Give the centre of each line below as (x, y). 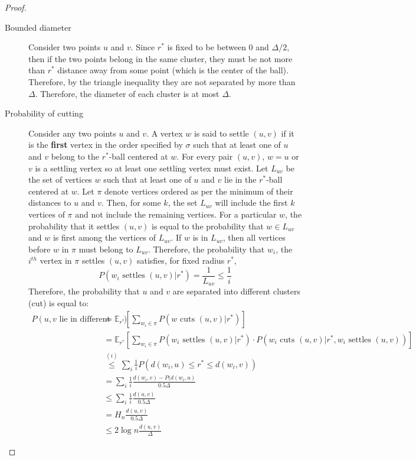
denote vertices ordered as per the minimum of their (199, 191)
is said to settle (221, 133)
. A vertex (165, 133)
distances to (50, 203)
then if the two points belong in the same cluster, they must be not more (160, 58)
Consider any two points (72, 133)
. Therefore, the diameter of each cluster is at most (127, 93)
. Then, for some (131, 203)
